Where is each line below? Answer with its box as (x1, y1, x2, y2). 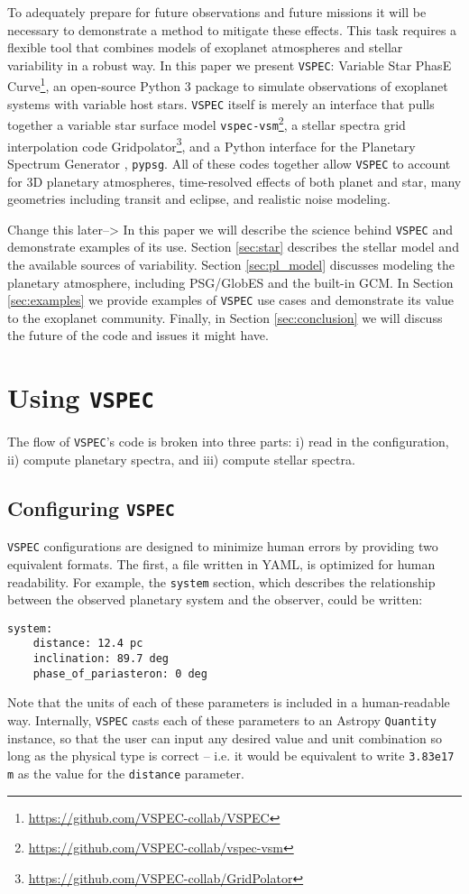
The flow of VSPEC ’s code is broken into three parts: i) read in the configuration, (7, 432, 449, 451)
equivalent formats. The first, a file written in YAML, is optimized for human (7, 554, 436, 573)
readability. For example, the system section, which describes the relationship (7, 572, 436, 591)
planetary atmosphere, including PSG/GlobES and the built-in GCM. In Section (7, 272, 454, 291)
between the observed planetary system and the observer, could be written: (7, 590, 423, 609)
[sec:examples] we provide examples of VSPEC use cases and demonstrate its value (7, 290, 454, 309)
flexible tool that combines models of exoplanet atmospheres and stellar (7, 38, 403, 57)
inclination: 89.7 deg (32, 652, 169, 666)
